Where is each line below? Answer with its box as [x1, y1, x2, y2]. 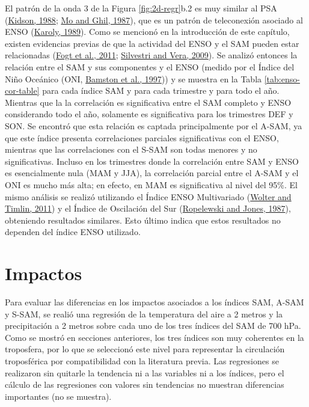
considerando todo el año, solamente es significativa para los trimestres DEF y [5, 108, 293, 120]
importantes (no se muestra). [5, 390, 112, 402]
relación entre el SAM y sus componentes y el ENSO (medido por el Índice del [5, 60, 295, 73]
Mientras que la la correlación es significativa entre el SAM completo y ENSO [5, 96, 292, 108]
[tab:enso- [264, 72, 300, 85]
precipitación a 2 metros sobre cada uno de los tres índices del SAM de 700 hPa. [5, 319, 301, 332]
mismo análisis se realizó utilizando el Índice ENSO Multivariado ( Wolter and [5, 190, 292, 203]
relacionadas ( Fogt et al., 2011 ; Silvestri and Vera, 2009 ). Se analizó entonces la [5, 49, 298, 61]
